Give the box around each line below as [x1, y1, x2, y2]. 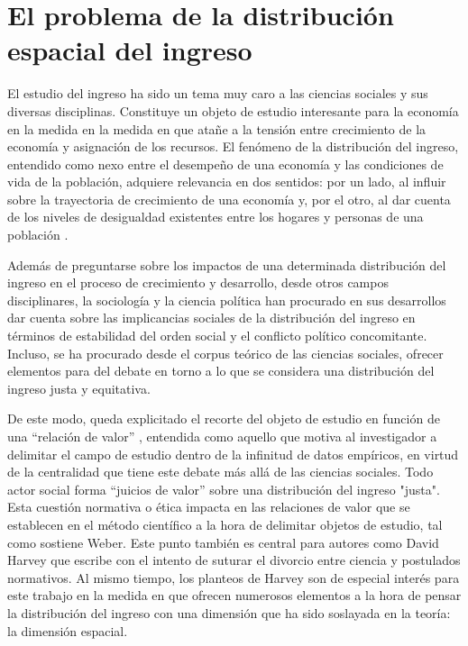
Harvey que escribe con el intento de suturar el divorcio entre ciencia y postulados [7, 550, 461, 569]
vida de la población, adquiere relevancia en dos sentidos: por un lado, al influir [7, 172, 446, 191]
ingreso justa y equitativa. [7, 378, 151, 397]
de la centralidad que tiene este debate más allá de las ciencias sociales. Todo [7, 462, 434, 481]
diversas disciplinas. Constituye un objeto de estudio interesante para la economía [7, 101, 459, 120]
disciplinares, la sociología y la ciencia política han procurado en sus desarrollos [7, 290, 446, 309]
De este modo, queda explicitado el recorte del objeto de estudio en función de [7, 409, 440, 428]
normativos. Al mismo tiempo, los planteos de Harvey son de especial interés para [7, 568, 460, 587]
